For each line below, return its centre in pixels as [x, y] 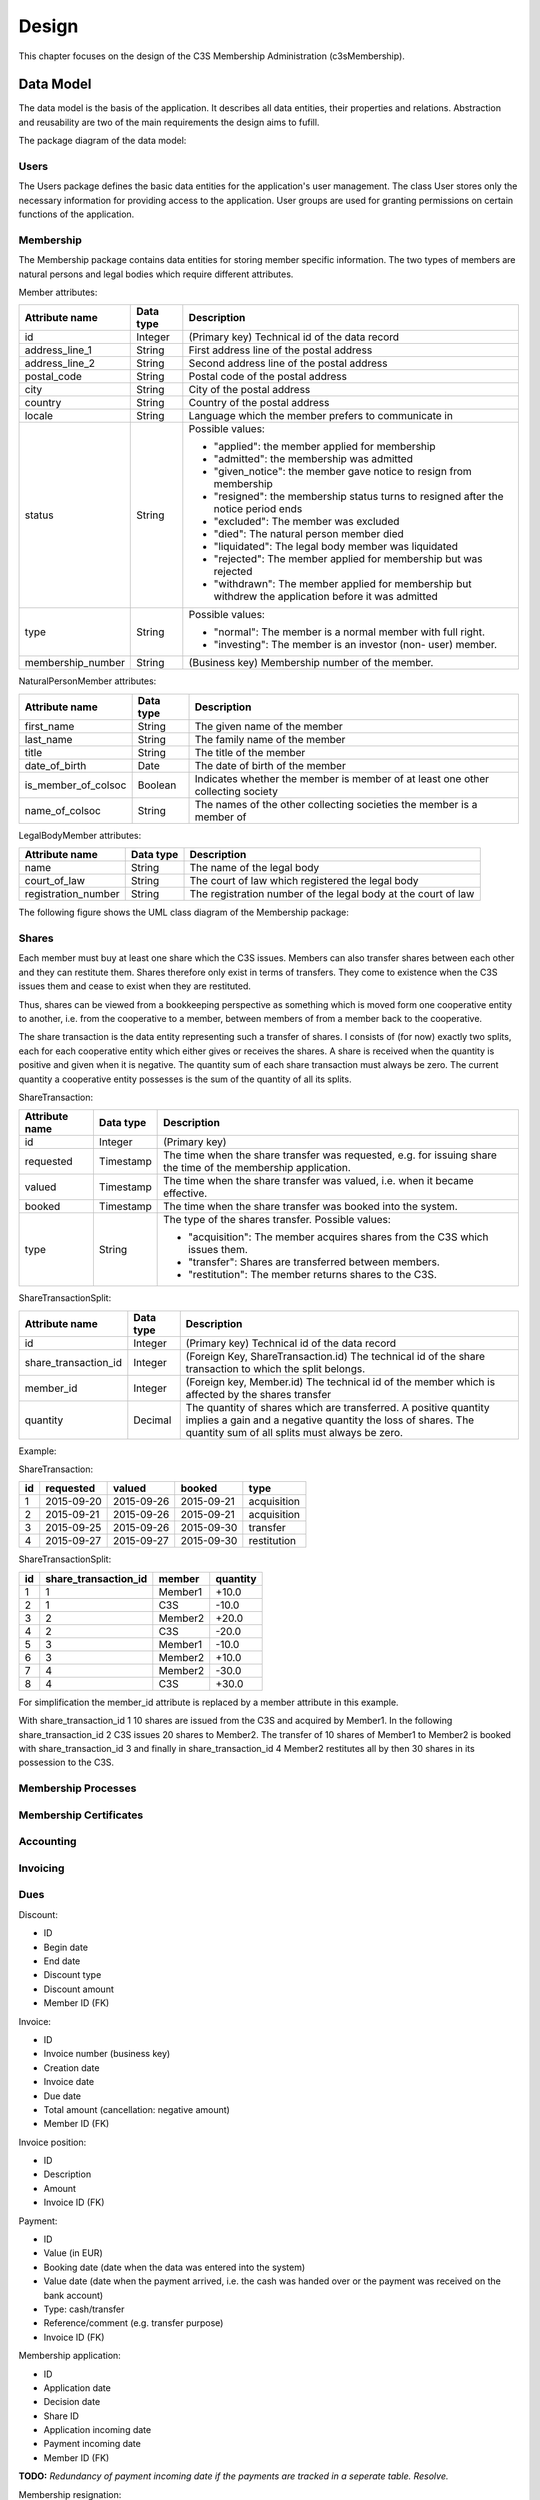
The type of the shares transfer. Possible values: [277, 1220]
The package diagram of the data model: [102, 141]
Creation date [71, 2067]
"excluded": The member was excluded [306, 522]
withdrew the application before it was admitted [326, 597]
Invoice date [69, 2082]
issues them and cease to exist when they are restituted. [135, 986]
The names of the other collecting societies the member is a [336, 804]
